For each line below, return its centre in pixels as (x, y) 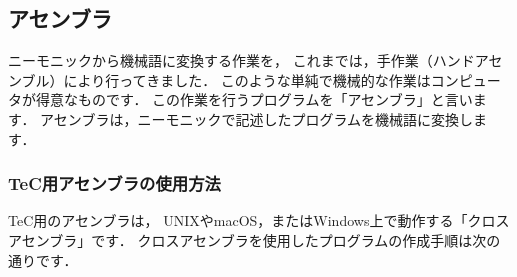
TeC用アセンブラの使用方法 (114, 183)
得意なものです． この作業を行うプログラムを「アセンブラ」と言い (254, 99)
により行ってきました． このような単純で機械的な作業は (247, 79)
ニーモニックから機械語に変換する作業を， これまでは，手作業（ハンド (241, 60)
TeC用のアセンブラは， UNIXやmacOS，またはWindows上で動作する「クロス (259, 220)
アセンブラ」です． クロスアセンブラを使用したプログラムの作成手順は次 (247, 239)
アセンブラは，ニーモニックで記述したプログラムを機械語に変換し (256, 118)
